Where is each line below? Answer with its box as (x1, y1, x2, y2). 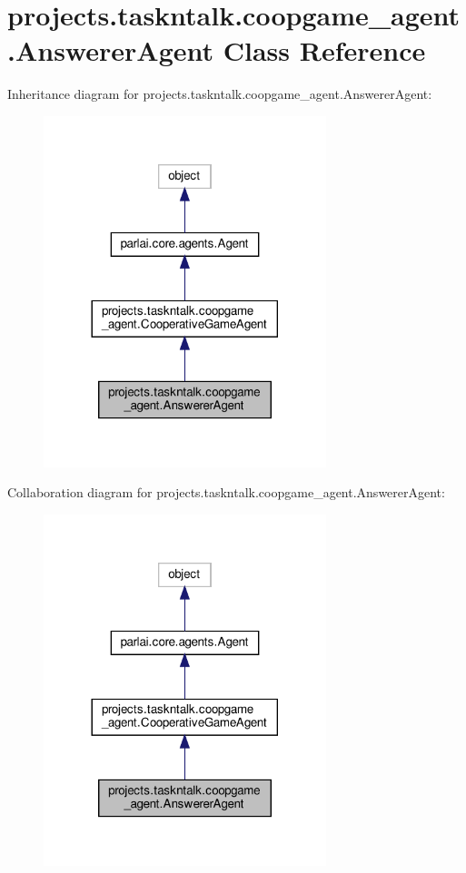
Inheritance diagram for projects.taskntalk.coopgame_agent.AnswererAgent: (7, 84, 432, 103)
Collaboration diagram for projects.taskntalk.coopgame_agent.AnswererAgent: (7, 483, 445, 502)
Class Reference (223, 32, 426, 69)
